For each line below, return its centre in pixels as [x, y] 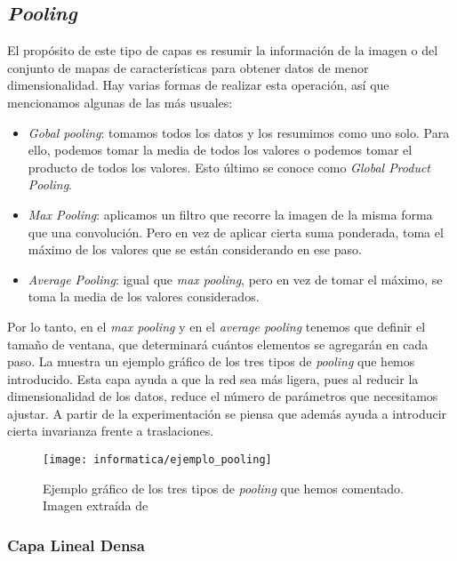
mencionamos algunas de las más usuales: [120, 102]
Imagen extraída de [96, 505]
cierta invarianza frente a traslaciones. [111, 431]
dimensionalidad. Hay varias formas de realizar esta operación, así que [198, 85]
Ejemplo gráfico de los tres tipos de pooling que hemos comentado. [224, 488]
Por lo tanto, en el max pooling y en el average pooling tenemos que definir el [216, 326]
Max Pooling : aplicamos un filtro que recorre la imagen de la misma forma [230, 214]
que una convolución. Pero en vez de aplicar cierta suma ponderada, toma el [236, 232]
